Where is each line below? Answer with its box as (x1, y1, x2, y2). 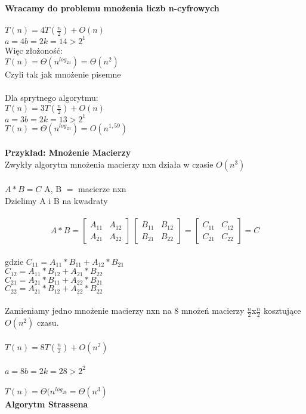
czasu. (36, 316, 59, 329)
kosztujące (263, 304, 301, 317)
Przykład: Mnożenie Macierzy (5, 146, 131, 159)
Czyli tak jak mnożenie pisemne (5, 68, 121, 81)
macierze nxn (78, 183, 126, 195)
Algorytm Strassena (5, 398, 88, 410)
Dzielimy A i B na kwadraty (5, 194, 108, 206)
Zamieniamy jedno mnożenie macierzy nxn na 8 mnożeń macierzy (5, 304, 245, 317)
